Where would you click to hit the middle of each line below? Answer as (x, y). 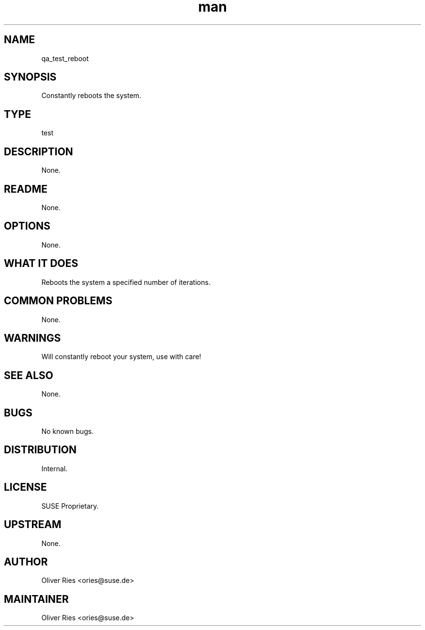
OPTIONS (27, 226)
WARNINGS (33, 338)
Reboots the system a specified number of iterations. (126, 282)
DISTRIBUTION (40, 450)
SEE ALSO (29, 375)
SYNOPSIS (30, 77)
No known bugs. (67, 431)
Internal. (55, 468)
